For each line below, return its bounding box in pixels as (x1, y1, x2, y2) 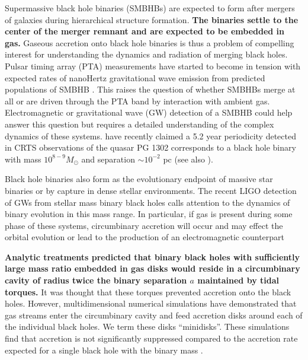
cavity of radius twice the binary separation (5, 274, 187, 286)
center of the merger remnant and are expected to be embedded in (5, 25, 285, 37)
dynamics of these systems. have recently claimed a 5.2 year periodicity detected (5, 129, 296, 142)
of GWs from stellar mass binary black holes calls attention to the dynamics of (5, 196, 290, 208)
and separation (81, 152, 135, 165)
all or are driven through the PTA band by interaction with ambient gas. (5, 94, 270, 107)
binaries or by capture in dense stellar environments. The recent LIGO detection (5, 184, 297, 196)
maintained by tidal (197, 274, 279, 286)
